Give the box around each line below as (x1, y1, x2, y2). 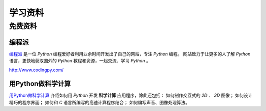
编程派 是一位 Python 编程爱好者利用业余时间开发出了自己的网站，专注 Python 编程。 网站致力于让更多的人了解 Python (9, 51, 251, 56)
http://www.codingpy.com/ (9, 67, 64, 73)
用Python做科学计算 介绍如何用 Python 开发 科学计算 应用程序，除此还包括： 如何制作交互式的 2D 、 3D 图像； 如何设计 (9, 92, 253, 98)
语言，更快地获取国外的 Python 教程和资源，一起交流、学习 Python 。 (9, 58, 151, 64)
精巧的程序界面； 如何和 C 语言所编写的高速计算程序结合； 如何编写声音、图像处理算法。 (9, 99, 190, 105)
